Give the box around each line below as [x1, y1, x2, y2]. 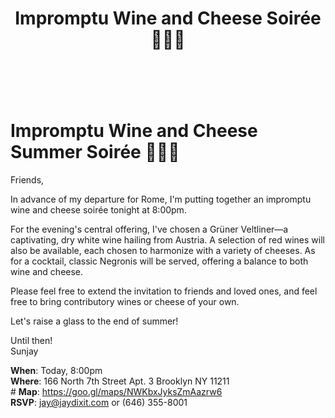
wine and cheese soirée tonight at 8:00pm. [10, 204, 187, 216]
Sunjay [10, 345, 39, 357]
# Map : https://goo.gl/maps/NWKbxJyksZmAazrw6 [10, 386, 223, 398]
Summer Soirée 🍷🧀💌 [10, 141, 180, 164]
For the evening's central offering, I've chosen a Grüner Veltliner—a [10, 223, 289, 236]
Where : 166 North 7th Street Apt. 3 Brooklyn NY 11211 [10, 375, 230, 387]
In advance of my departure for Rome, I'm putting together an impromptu [10, 193, 312, 206]
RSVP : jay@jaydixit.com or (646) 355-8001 [10, 397, 188, 409]
